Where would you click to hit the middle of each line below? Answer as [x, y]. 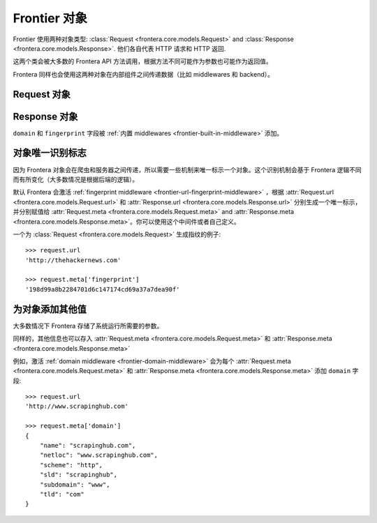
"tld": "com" [62, 494]
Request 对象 [42, 94]
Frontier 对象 [50, 18]
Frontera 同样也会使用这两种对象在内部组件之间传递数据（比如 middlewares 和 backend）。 [143, 74]
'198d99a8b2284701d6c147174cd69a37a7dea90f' [103, 289]
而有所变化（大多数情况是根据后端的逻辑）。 [76, 179]
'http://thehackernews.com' [73, 260]
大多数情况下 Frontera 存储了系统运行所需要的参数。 [88, 326]
